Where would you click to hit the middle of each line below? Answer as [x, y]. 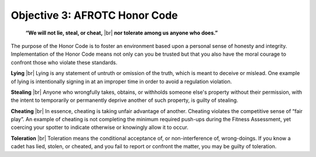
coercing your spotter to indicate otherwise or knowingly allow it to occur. [99, 127]
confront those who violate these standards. [64, 62]
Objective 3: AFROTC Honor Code [94, 15]
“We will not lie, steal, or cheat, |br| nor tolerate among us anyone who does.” [122, 33]
